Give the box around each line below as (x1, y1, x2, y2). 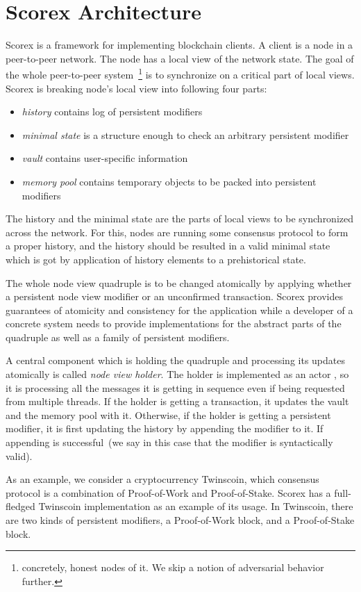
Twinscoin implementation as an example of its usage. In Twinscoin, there (38, 499, 353, 513)
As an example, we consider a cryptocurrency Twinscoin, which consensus (6, 472, 319, 486)
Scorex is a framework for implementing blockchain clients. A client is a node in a (6, 38, 353, 52)
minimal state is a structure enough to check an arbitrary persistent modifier (22, 127, 349, 142)
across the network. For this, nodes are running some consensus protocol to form (6, 224, 349, 239)
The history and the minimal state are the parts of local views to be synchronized (6, 211, 354, 226)
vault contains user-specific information (22, 151, 188, 165)
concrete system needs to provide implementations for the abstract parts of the (6, 316, 342, 331)
